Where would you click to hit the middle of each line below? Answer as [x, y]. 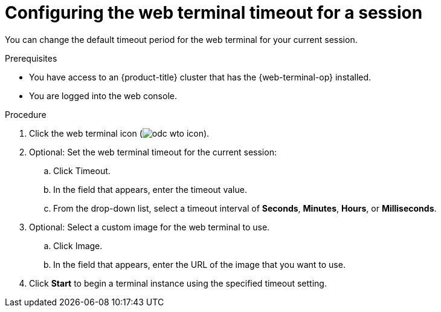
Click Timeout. [82, 171]
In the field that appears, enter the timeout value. [150, 189]
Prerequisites [31, 58]
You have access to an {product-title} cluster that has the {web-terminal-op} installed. [200, 77]
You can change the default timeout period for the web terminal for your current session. [181, 39]
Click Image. [78, 245]
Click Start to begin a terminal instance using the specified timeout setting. [178, 283]
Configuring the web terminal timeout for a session [214, 13]
